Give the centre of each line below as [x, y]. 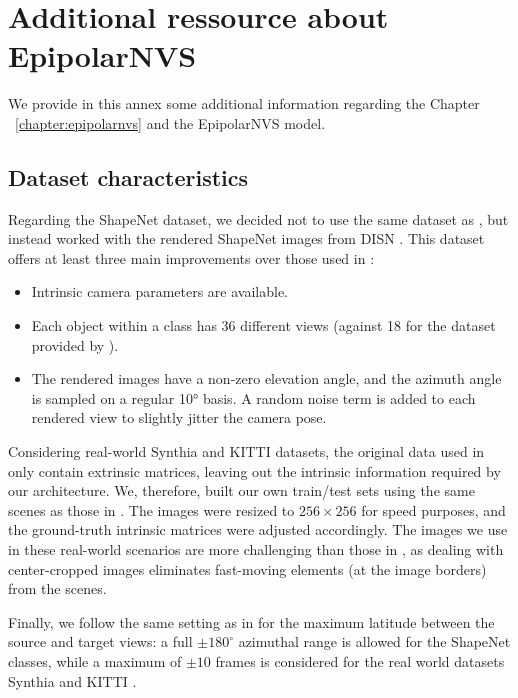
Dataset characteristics [128, 176]
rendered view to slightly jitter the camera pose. [179, 417]
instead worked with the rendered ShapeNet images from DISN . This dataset [246, 238]
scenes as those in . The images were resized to [151, 509]
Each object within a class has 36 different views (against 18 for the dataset [263, 325]
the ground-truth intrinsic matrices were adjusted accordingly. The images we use [258, 529]
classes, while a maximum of [95, 660]
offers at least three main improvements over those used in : [191, 257]
